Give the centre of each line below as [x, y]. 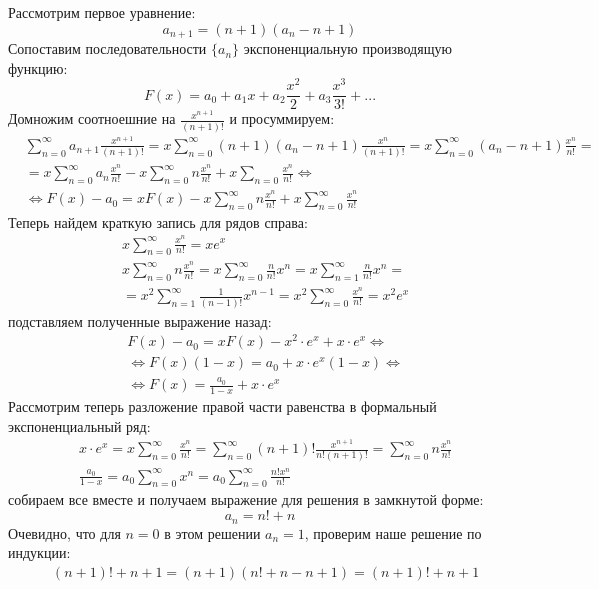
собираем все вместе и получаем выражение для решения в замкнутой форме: [246, 499]
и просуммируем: [282, 118]
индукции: [39, 552]
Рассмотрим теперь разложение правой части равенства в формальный [222, 405]
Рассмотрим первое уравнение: [102, 12]
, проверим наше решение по [393, 532]
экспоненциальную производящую [347, 48]
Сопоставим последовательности [107, 48]
